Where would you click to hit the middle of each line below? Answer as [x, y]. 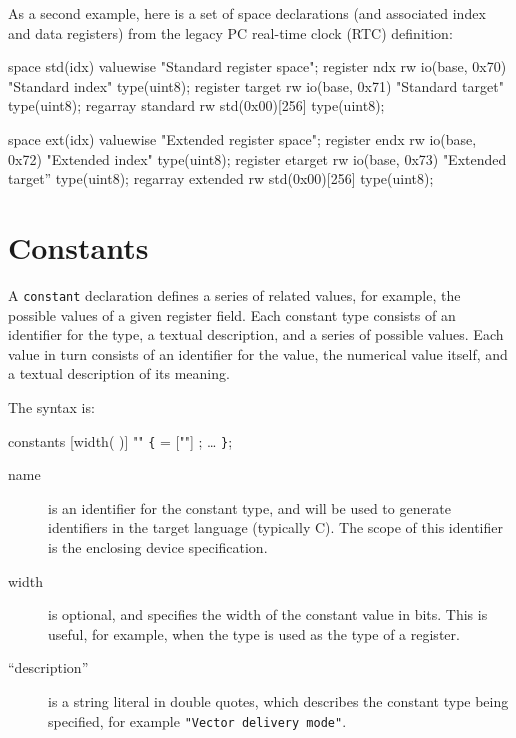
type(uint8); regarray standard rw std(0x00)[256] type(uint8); [196, 105]
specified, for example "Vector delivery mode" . [197, 720]
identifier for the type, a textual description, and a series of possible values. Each [256, 334]
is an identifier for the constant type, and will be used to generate [249, 507]
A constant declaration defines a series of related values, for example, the [234, 294]
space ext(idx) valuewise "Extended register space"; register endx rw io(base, [242, 138]
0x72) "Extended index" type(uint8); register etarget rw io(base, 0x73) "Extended [257, 158]
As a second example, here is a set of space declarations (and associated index [247, 13]
